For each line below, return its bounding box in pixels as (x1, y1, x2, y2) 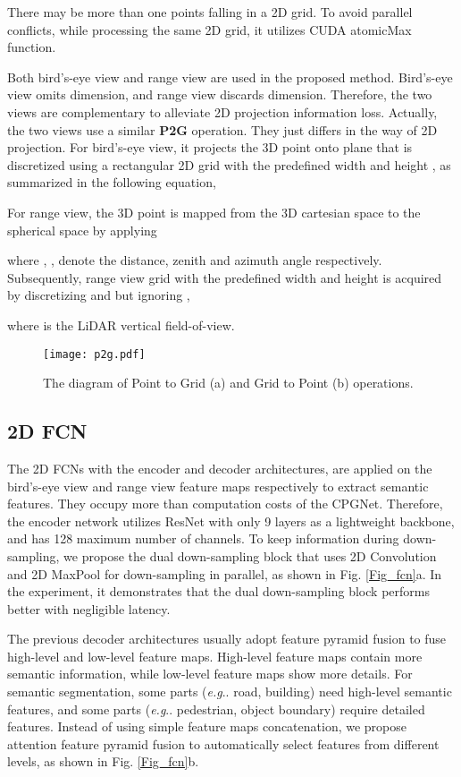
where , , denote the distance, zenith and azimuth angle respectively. (7, 251, 382, 269)
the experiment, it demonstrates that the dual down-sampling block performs (7, 582, 430, 601)
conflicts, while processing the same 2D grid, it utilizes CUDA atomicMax (7, 20, 412, 38)
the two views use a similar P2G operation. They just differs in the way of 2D (7, 120, 438, 139)
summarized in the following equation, (7, 173, 216, 192)
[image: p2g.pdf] (43, 347, 146, 361)
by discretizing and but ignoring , (7, 286, 190, 304)
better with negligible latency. (7, 599, 171, 618)
